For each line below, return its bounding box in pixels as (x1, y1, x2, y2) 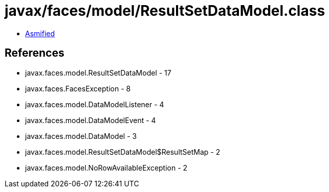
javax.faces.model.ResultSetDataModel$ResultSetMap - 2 (25, 147, 221, 156)
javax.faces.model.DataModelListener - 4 (25, 100, 164, 109)
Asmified (25, 29, 55, 38)
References (5, 46, 64, 60)
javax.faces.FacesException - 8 (25, 84, 131, 93)
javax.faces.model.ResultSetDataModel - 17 (25, 68, 171, 77)
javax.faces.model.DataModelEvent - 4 (25, 115, 156, 125)
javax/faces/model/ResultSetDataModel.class (5, 2, 325, 19)
